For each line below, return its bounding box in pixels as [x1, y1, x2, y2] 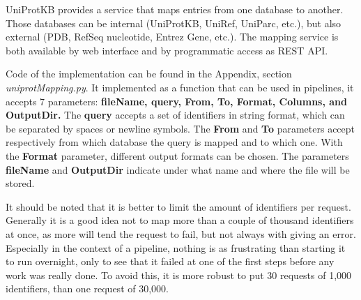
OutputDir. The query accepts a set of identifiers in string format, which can [6, 107, 345, 122]
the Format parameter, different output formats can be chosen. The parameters [6, 148, 349, 163]
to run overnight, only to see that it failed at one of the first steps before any [6, 254, 335, 269]
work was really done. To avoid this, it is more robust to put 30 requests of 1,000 [6, 267, 352, 282]
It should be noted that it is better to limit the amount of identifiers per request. [6, 199, 351, 213]
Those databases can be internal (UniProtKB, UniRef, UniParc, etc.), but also [6, 15, 341, 30]
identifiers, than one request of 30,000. [6, 281, 169, 296]
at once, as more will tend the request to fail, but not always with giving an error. [6, 226, 356, 241]
